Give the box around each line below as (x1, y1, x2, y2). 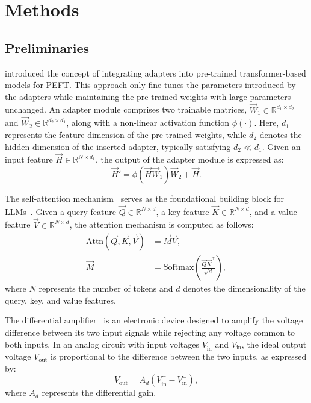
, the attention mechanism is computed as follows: (69, 218, 254, 231)
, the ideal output (241, 337, 307, 350)
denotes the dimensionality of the (183, 282, 306, 295)
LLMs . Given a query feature (5, 205, 116, 217)
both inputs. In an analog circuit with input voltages (5, 337, 200, 350)
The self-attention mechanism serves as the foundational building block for (5, 192, 285, 204)
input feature (5, 153, 53, 166)
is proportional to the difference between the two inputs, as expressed (51, 350, 307, 363)
